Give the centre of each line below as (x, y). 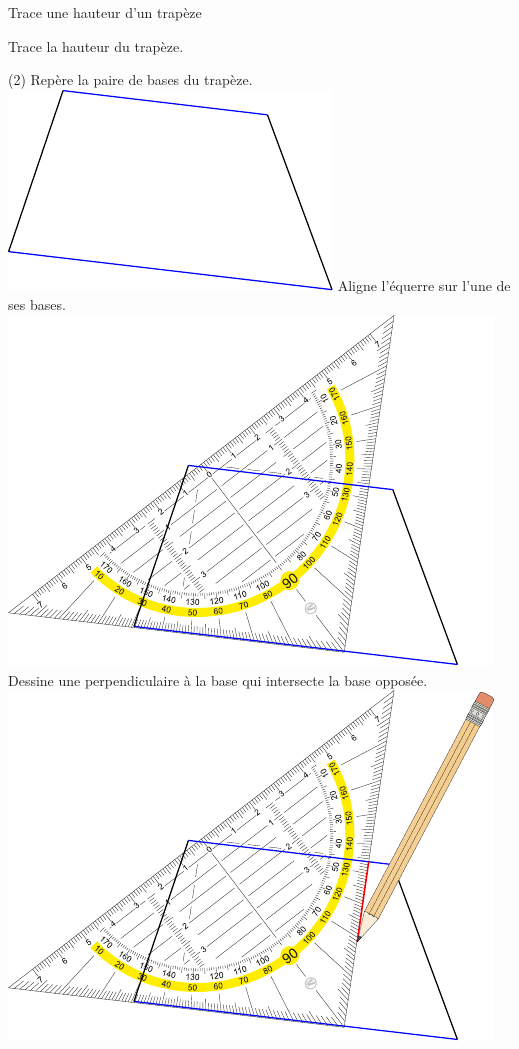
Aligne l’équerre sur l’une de (424, 284)
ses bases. (37, 304)
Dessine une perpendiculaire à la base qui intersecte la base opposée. (218, 679)
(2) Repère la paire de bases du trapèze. (130, 79)
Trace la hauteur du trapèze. (96, 45)
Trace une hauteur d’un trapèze (105, 12)
